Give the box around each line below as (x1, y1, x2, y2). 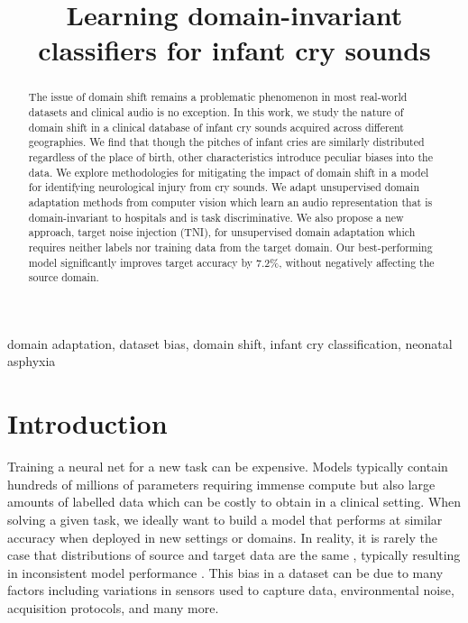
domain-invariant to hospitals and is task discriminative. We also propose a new (28, 209, 404, 224)
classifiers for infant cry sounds (38, 32, 431, 69)
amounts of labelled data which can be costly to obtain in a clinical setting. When (7, 492, 462, 511)
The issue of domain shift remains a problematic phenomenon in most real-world (28, 89, 408, 105)
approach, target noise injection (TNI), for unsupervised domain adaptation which (28, 224, 416, 240)
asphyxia (7, 352, 56, 371)
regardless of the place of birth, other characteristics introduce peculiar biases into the (28, 149, 434, 164)
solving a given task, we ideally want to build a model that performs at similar (7, 509, 443, 528)
